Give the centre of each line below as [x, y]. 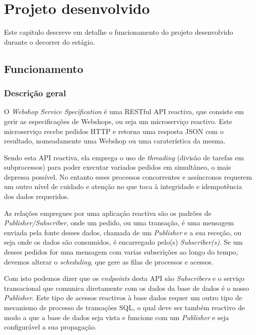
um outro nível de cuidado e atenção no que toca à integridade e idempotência [123, 186]
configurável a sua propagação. [51, 327]
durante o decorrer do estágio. [50, 41]
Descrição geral [35, 93]
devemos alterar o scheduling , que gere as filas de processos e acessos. [109, 261]
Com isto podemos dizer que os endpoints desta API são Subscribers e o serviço [124, 278]
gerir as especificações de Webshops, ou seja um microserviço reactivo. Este [118, 121]
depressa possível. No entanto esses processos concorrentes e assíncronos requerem [128, 176]
